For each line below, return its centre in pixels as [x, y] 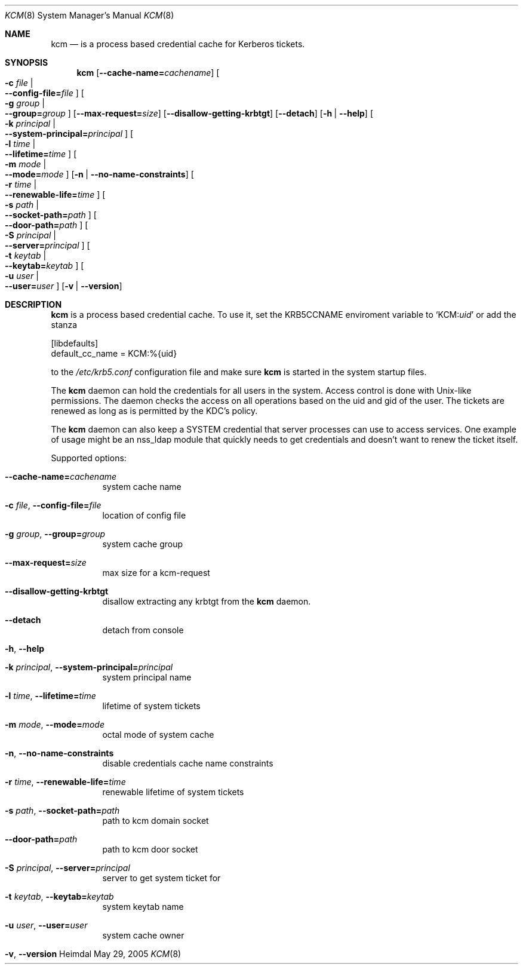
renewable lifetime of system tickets [173, 792]
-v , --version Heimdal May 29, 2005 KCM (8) [93, 954]
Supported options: [89, 458]
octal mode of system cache [158, 735]
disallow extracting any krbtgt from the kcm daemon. [207, 601]
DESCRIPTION [33, 304]
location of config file [144, 515]
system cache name [142, 487]
